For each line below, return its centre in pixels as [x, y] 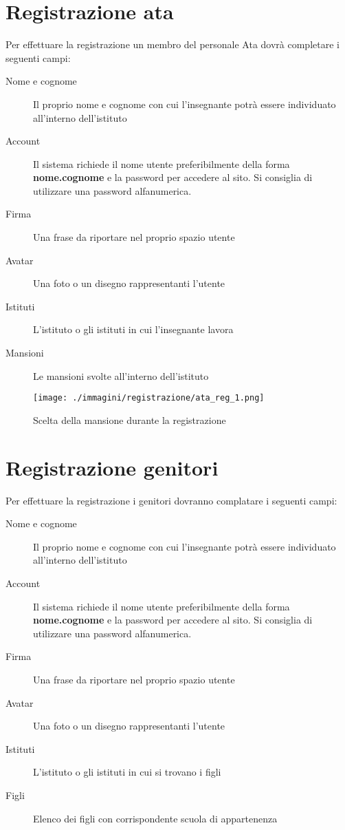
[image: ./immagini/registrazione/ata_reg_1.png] [149, 398]
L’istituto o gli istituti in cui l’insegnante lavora [133, 329]
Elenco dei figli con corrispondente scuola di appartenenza [155, 818]
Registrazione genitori [112, 467]
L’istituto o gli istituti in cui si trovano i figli [127, 772]
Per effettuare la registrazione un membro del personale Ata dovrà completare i [172, 44]
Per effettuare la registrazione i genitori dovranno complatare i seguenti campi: [171, 500]
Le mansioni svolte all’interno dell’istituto [121, 375]
